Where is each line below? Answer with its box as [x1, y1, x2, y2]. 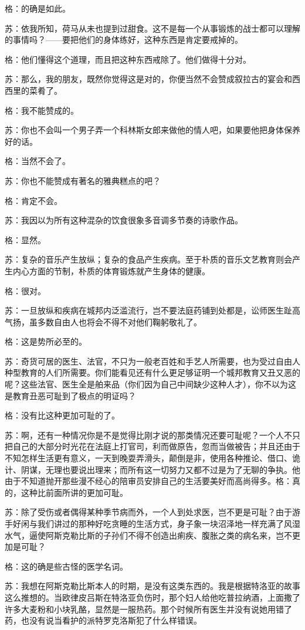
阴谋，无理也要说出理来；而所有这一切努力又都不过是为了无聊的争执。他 [21, 463, 300, 475]
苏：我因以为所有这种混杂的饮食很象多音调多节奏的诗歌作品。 [5, 214, 243, 226]
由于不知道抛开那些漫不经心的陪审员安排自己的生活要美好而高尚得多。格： [5, 475, 292, 487]
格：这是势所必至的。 [5, 335, 87, 348]
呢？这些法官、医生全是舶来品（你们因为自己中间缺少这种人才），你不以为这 [5, 378, 296, 390]
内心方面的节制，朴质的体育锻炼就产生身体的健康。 [12, 264, 210, 277]
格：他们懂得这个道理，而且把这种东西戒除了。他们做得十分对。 [5, 53, 251, 65]
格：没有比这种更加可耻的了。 [5, 409, 120, 421]
